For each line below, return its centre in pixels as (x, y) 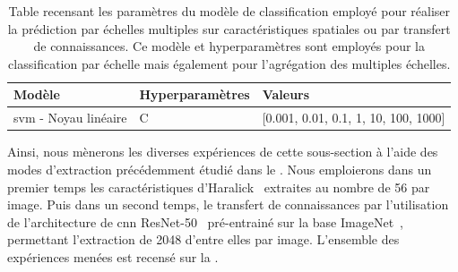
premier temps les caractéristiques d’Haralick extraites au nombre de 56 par (219, 187)
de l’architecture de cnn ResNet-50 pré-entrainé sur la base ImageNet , (205, 221)
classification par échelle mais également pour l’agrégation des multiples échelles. (229, 63)
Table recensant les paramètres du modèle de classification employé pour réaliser (229, 11)
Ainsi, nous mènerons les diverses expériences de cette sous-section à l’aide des (223, 152)
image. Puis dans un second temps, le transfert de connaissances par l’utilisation (228, 204)
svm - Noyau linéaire (70, 118)
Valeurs (286, 94)
